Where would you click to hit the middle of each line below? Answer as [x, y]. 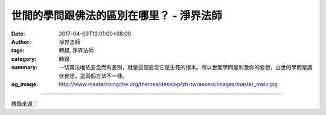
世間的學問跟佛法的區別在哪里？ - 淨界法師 [117, 16]
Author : [21, 42]
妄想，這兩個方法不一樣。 [96, 76]
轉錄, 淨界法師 [76, 51]
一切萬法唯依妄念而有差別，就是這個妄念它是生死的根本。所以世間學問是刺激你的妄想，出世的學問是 [183, 67]
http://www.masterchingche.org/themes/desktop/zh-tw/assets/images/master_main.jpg [168, 84]
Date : [18, 34]
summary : [24, 67]
